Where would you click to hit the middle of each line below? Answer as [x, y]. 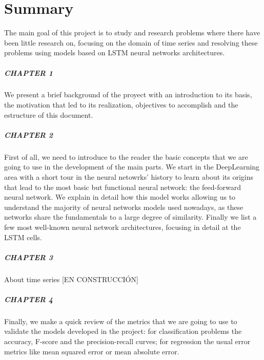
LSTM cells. [23, 237]
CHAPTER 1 [29, 72]
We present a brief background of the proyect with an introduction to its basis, [128, 94]
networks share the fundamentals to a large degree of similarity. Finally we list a [130, 217]
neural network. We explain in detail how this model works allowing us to [120, 197]
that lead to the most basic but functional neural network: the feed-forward [123, 187]
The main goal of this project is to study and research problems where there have [132, 33]
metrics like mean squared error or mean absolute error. [92, 351]
